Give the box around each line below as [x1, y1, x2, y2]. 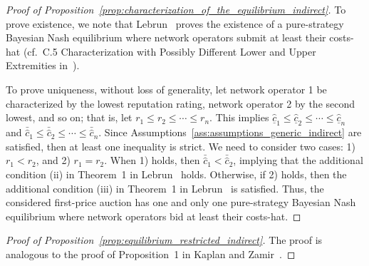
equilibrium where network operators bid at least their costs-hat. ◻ [6, 208, 301, 223]
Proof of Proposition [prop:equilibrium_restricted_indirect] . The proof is [6, 232, 323, 247]
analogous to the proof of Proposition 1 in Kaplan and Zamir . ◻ [6, 246, 296, 261]
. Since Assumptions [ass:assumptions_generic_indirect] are [98, 125, 362, 140]
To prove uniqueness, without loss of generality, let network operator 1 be [6, 81, 327, 96]
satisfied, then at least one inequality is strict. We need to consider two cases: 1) [6, 138, 356, 153]
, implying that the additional [233, 153, 363, 168]
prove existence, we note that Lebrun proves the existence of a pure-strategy [6, 16, 344, 31]
